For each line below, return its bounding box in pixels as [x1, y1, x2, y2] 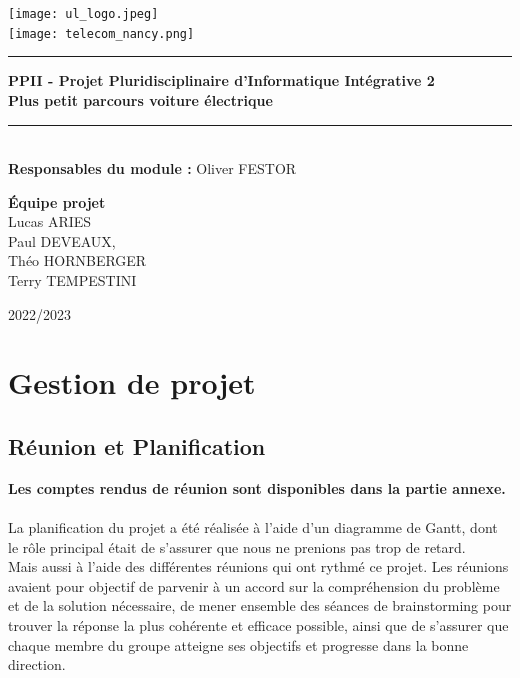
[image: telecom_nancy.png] [8, 26, 195, 41]
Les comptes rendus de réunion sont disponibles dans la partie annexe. [8, 477, 506, 498]
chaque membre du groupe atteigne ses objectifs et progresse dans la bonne [8, 634, 469, 655]
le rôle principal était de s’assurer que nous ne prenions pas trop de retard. [8, 536, 466, 557]
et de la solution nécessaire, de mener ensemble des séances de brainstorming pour [8, 595, 512, 616]
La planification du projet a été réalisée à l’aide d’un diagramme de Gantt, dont [8, 517, 498, 538]
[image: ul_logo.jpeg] [8, 7, 159, 21]
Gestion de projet [8, 362, 256, 403]
